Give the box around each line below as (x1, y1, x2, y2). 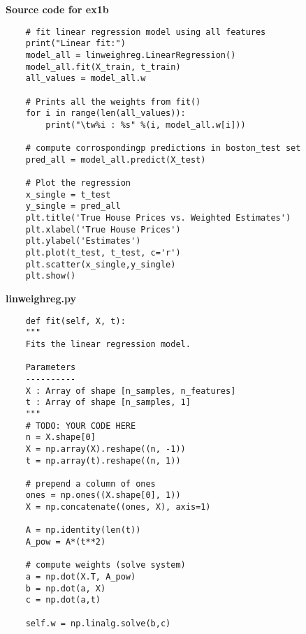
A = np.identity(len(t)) (25, 525, 141, 536)
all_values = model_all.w (25, 73, 146, 84)
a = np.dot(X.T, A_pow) (25, 572, 136, 582)
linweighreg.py (6, 291, 76, 306)
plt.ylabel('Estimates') (25, 236, 141, 246)
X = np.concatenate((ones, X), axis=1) (25, 502, 211, 513)
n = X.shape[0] (25, 432, 96, 443)
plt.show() (25, 271, 76, 281)
